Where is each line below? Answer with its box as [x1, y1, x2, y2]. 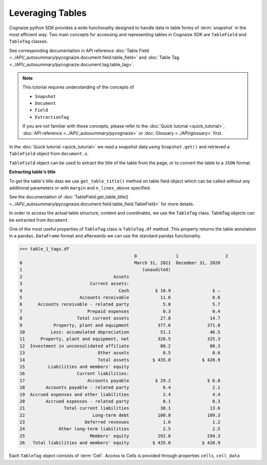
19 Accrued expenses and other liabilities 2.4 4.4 [19, 391, 221, 397]
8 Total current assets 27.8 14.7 [19, 316, 221, 321]
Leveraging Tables [9, 7, 87, 18]
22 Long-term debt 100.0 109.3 [19, 412, 221, 418]
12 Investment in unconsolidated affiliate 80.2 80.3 [19, 343, 221, 349]
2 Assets [19, 274, 130, 279]
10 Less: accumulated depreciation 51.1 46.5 [19, 329, 221, 335]
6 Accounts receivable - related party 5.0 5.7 [19, 302, 221, 307]
